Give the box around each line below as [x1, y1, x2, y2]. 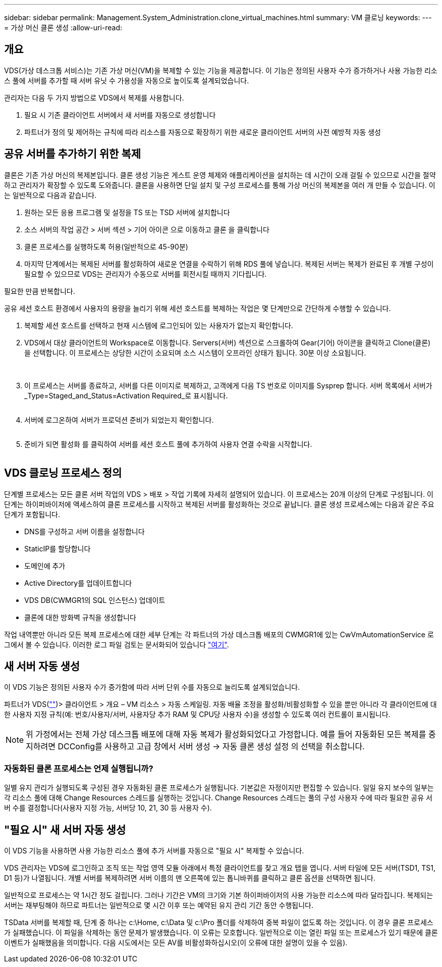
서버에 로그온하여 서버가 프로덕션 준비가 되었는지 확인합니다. [24, 415, 214, 424]
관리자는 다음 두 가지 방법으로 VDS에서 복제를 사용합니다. [4, 93, 184, 102]
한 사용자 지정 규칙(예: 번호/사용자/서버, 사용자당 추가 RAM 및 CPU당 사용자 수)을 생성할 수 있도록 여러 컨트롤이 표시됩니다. [4, 710, 391, 719]
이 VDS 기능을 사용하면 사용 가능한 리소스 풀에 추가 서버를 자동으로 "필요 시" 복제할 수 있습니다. [4, 846, 304, 855]
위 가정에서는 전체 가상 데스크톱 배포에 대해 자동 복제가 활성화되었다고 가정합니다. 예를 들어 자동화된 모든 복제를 [26, 729, 426, 740]
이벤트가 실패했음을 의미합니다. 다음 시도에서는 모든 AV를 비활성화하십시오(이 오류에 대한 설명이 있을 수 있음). [4, 938, 348, 947]
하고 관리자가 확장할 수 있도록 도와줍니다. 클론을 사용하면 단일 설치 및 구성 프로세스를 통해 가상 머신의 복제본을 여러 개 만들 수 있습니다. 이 [4, 180, 435, 189]
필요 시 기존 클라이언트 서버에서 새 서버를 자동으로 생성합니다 [24, 110, 216, 119]
